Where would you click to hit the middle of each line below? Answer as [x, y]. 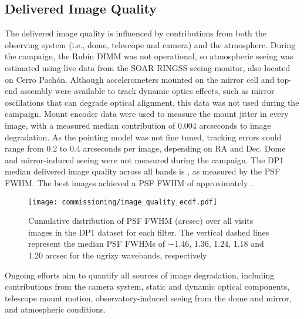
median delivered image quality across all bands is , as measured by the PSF [143, 171]
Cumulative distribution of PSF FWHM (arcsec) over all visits [141, 221]
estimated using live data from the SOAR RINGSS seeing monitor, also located [148, 67]
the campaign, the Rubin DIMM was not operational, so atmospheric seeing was [149, 56]
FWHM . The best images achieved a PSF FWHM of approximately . [129, 182]
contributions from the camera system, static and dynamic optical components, [147, 286]
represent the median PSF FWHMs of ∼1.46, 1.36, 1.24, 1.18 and [146, 244]
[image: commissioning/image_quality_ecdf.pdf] [123, 202]
